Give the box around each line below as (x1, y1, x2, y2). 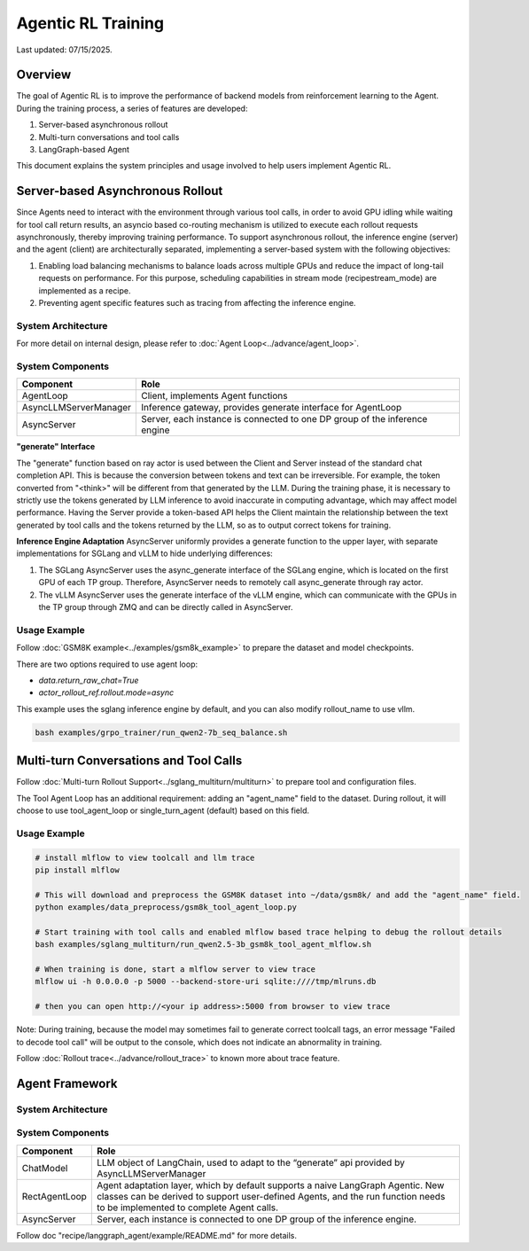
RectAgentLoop (21, 1190, 88, 1202)
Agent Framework (16, 1075, 118, 1091)
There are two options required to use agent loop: (16, 659, 198, 669)
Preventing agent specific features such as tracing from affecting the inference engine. (38, 298, 356, 309)
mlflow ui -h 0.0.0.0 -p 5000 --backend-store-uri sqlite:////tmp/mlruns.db (35, 976, 377, 987)
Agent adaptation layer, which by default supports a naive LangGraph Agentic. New (96, 1179, 445, 1192)
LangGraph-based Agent (38, 145, 130, 155)
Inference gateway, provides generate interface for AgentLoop (141, 402, 402, 414)
